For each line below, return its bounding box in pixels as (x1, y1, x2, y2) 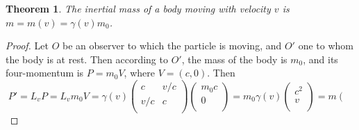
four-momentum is (6, 65, 84, 80)
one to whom (298, 38, 353, 53)
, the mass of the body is (181, 51, 287, 66)
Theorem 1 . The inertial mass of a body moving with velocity (6, 1, 271, 15)
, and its (303, 51, 338, 66)
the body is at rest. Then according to (6, 51, 168, 66)
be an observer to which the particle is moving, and (62, 38, 282, 53)
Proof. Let (6, 38, 49, 53)
